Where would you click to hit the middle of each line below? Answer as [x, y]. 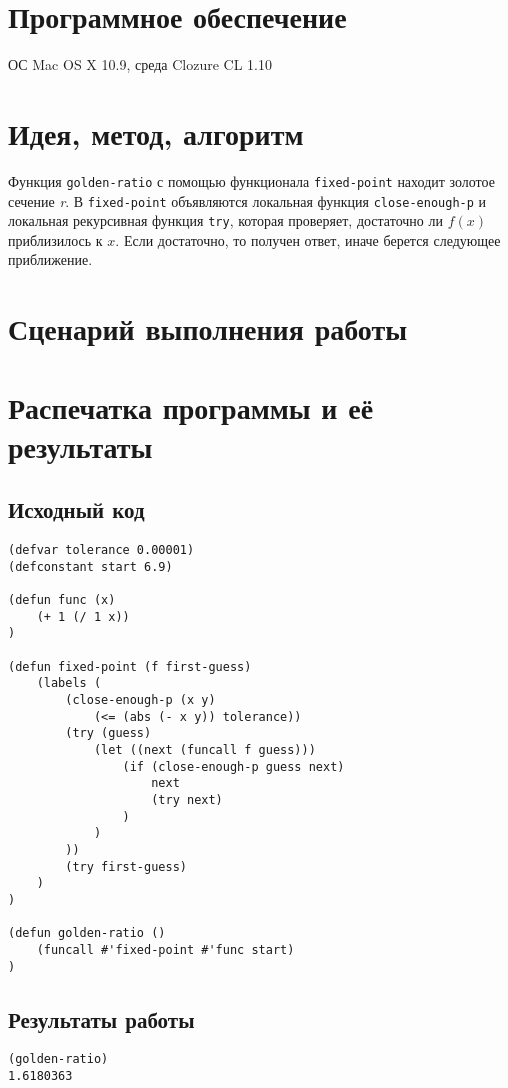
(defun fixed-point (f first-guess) [130, 666]
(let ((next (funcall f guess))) [204, 750]
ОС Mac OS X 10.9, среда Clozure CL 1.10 [140, 64]
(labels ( [69, 683]
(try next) [187, 799]
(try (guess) [108, 733]
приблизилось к [55, 239]
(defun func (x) [62, 600]
